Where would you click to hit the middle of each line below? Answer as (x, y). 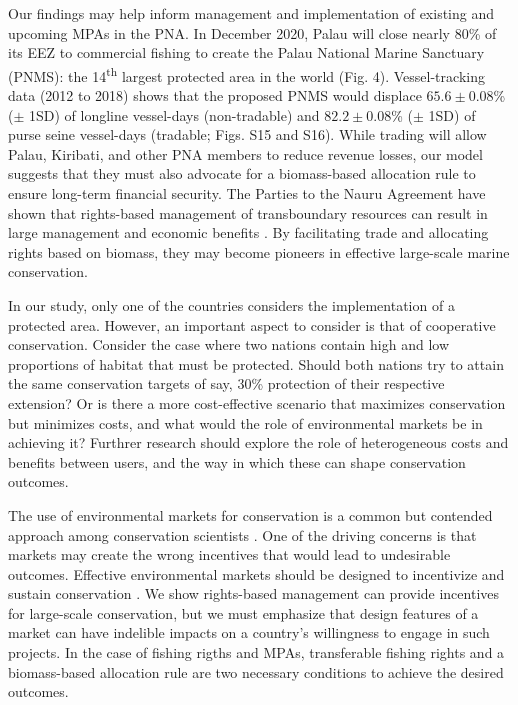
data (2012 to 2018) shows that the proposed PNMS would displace (215, 95)
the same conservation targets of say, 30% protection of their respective (226, 383)
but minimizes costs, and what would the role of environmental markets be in (245, 422)
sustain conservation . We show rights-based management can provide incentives (254, 593)
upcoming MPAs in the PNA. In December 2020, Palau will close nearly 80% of (252, 32)
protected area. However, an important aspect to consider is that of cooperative (252, 324)
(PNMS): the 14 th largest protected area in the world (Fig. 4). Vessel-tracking (246, 74)
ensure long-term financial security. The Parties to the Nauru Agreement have (247, 193)
